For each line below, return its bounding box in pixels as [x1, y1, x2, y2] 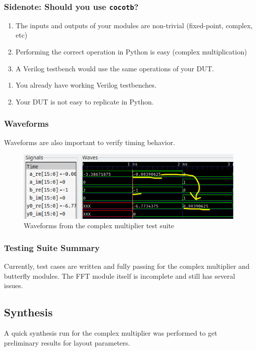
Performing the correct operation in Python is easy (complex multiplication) [15, 46, 247, 56]
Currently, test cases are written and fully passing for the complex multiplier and [4, 260, 250, 271]
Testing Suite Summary [4, 241, 100, 253]
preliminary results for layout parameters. [4, 337, 130, 348]
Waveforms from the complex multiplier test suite [24, 220, 174, 231]
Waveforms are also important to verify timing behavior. [4, 137, 175, 147]
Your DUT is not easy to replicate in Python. [15, 96, 154, 106]
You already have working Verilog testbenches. [15, 80, 157, 90]
